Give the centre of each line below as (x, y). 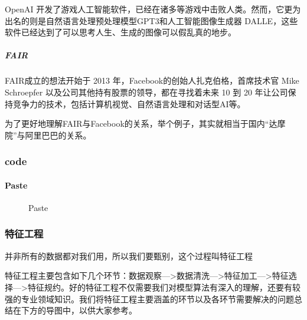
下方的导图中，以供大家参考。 (79, 310)
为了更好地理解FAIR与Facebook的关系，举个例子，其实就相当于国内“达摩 (145, 123)
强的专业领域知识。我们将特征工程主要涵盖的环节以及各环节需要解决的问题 (149, 298)
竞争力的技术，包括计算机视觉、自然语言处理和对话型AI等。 (129, 103)
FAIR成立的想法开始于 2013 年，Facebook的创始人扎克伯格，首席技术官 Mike (152, 80)
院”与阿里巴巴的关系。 (48, 135)
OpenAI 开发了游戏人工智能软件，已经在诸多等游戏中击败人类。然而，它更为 (153, 9)
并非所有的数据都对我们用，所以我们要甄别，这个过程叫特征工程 (129, 255)
